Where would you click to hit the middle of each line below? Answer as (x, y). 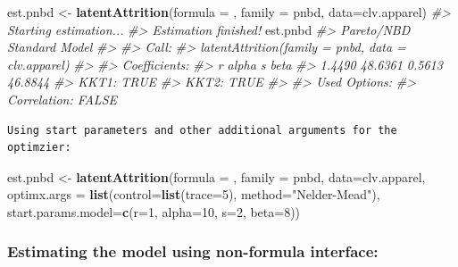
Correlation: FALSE (62, 99)
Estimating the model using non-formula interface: (193, 251)
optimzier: (39, 148)
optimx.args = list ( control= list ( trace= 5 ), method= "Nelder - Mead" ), (194, 194)
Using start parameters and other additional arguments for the (202, 130)
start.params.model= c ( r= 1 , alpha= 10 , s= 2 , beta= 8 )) (154, 211)
